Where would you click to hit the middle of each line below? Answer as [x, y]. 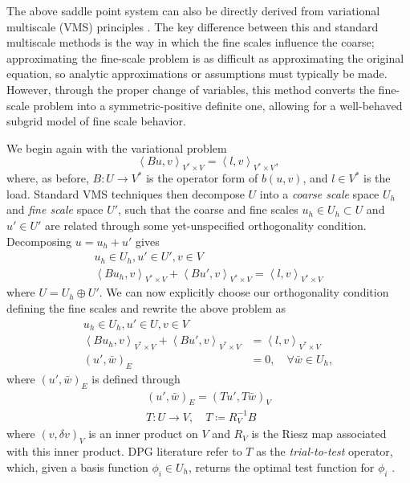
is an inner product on [143, 434]
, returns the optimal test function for [282, 467]
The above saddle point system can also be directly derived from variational [193, 10]
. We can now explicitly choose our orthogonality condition [244, 292]
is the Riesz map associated [319, 434]
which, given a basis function [77, 467]
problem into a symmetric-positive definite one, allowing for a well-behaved [218, 105]
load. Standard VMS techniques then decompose [126, 193]
